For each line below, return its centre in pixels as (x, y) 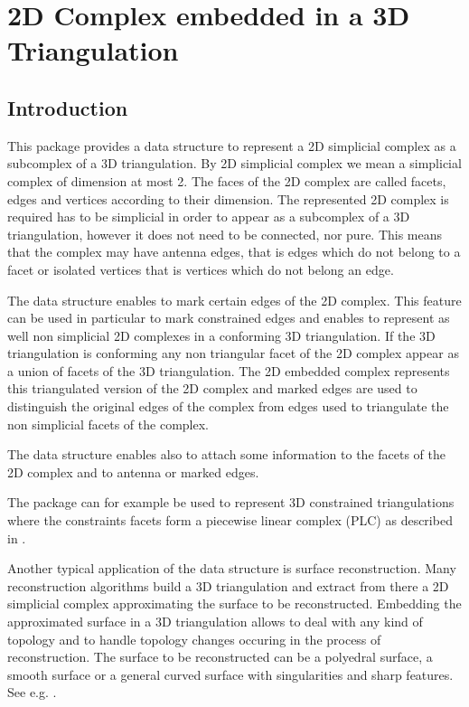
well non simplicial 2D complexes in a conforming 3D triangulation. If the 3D (221, 335)
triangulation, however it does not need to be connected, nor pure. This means (225, 234)
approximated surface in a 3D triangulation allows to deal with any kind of (215, 622)
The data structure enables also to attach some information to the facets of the (227, 454)
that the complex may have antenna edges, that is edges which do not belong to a (234, 252)
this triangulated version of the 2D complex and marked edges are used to (212, 388)
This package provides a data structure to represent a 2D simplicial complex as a (232, 145)
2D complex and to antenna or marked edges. (133, 471)
